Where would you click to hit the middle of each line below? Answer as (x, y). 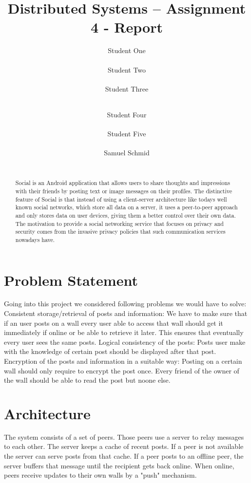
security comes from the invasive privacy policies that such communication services (120, 232)
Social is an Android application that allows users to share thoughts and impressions (123, 183)
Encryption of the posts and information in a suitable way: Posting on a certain (123, 361)
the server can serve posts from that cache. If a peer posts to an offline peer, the (124, 456)
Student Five (127, 134)
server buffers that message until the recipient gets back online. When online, (119, 465)
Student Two (127, 69)
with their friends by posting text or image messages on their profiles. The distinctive (124, 191)
